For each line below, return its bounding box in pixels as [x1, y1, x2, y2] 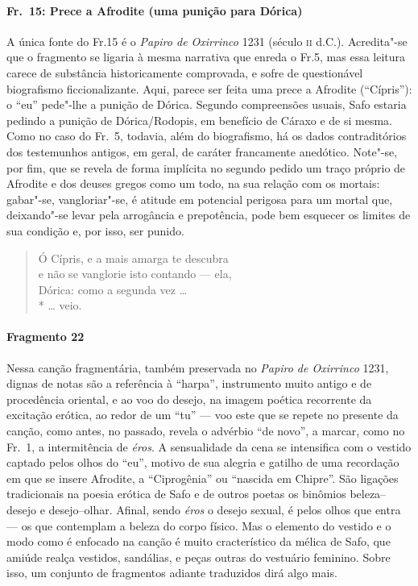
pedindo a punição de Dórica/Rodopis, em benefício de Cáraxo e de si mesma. [6, 111, 393, 128]
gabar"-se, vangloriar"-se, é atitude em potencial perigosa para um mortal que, [6, 190, 393, 207]
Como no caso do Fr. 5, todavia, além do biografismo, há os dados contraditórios [6, 127, 407, 144]
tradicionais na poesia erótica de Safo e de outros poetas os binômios [6, 485, 346, 502]
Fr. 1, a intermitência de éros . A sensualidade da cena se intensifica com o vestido [6, 438, 412, 455]
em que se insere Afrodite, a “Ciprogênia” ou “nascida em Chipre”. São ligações [6, 469, 399, 486]
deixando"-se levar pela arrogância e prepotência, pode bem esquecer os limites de [6, 206, 411, 223]
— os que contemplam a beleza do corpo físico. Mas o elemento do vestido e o [6, 517, 391, 534]
